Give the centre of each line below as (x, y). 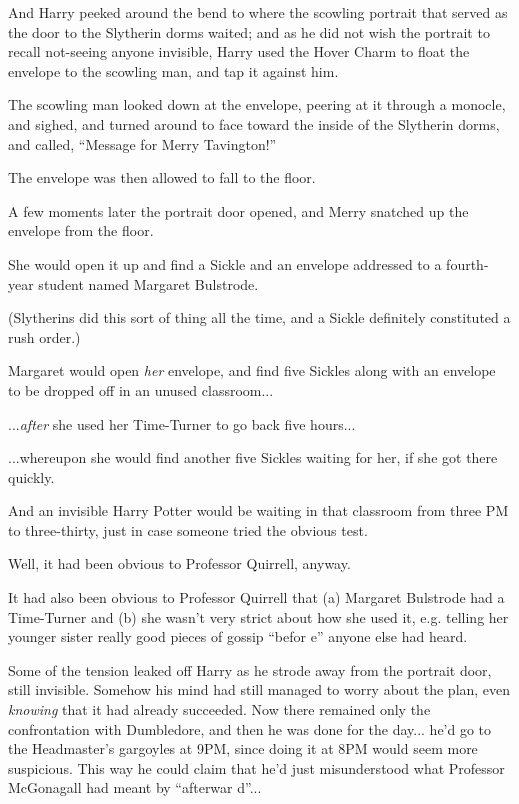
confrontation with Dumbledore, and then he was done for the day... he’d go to (250, 728)
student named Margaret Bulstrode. (148, 283)
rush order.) (44, 336)
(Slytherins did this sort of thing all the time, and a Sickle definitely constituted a (259, 317)
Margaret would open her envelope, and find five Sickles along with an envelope (252, 370)
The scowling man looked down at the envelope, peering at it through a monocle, (257, 104)
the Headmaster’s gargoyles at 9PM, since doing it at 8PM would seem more (243, 748)
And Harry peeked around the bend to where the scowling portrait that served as (258, 12)
